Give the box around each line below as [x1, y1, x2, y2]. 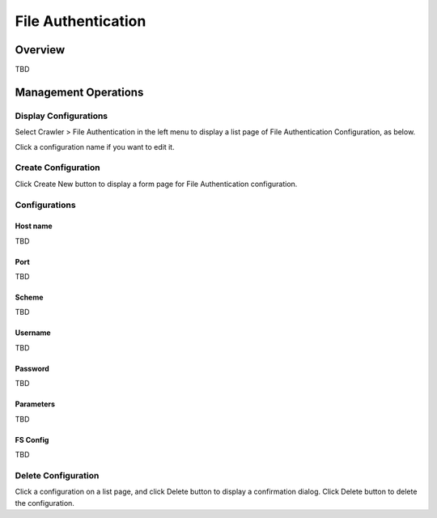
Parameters [15, 399, 56, 409]
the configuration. [15, 498, 74, 507]
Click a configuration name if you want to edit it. [15, 142, 175, 151]
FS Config [15, 435, 49, 444]
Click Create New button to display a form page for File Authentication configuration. [15, 179, 298, 189]
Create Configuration [15, 162, 100, 173]
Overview [15, 43, 66, 57]
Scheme [15, 292, 44, 303]
